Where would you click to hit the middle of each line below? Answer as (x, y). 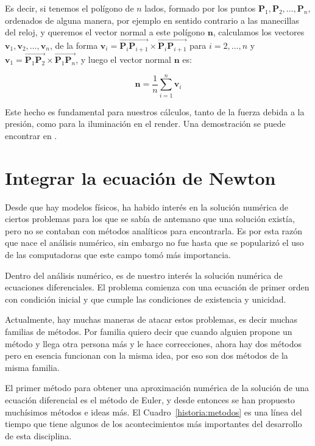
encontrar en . (31, 135)
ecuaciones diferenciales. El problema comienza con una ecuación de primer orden (157, 287)
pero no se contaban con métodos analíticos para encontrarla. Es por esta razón (154, 230)
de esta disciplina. (38, 435)
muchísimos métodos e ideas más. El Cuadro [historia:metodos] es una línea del (154, 412)
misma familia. (32, 367)
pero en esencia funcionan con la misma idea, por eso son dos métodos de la (147, 355)
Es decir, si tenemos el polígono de (69, 8)
